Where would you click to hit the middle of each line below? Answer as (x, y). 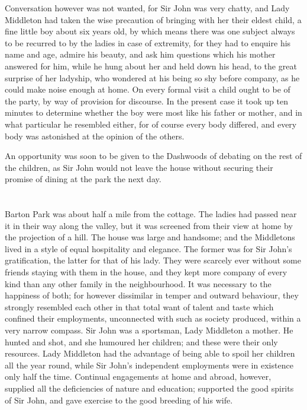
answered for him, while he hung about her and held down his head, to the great (151, 66)
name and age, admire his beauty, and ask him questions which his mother (140, 54)
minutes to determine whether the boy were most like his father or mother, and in (153, 112)
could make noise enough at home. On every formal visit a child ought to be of (148, 89)
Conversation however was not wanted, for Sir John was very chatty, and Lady (147, 8)
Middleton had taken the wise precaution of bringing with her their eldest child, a (153, 19)
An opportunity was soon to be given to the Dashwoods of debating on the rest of (153, 156)
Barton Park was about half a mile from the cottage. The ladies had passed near (151, 214)
